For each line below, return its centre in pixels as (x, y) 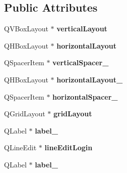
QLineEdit (20, 147)
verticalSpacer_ (81, 62)
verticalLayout (82, 29)
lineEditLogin (69, 147)
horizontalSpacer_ (85, 96)
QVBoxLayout (26, 29)
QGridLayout (25, 114)
